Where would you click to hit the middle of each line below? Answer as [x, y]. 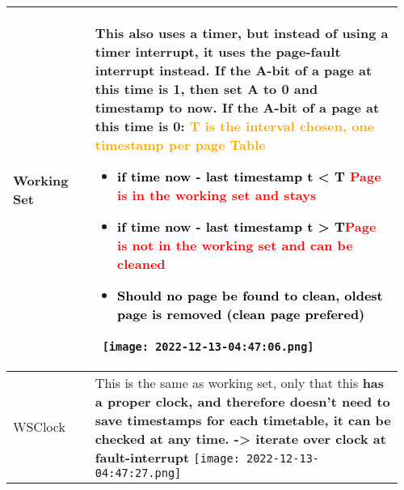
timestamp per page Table [180, 145]
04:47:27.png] [138, 473]
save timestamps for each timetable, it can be [243, 420]
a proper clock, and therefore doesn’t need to [242, 401]
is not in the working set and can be [235, 245]
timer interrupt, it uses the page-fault [218, 51]
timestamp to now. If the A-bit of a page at [237, 107]
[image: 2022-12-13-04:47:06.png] [208, 347]
